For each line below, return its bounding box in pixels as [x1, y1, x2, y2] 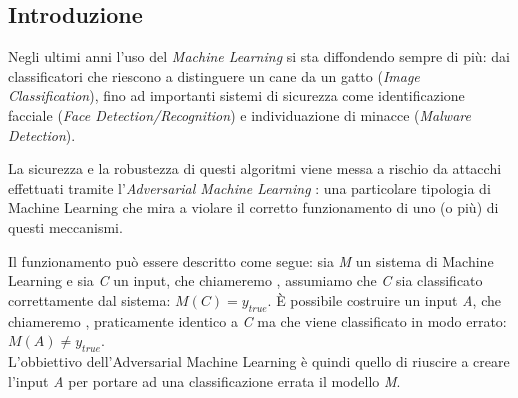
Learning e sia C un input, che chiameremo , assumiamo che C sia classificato [8, 270, 483, 291]
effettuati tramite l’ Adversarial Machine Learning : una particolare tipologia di [8, 177, 491, 198]
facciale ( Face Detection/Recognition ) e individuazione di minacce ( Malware [8, 104, 471, 125]
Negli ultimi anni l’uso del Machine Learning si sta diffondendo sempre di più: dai [8, 46, 510, 67]
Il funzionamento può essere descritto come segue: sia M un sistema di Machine [8, 250, 494, 271]
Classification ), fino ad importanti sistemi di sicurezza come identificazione [8, 85, 465, 106]
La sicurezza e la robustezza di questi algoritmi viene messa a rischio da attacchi [8, 158, 502, 179]
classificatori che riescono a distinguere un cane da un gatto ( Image [8, 65, 420, 86]
